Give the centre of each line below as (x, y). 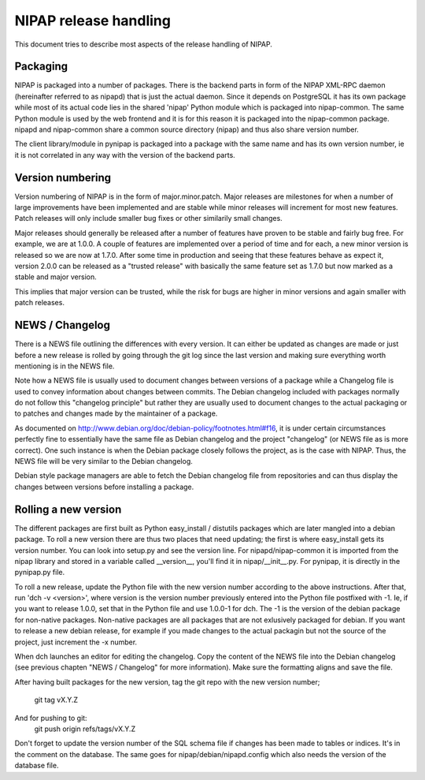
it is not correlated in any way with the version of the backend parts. (125, 155)
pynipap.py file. (40, 573)
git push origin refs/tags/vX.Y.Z (85, 729)
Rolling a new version (68, 509)
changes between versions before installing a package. (104, 487)
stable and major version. (56, 277)
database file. (37, 766)
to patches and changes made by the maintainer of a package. (116, 413)
